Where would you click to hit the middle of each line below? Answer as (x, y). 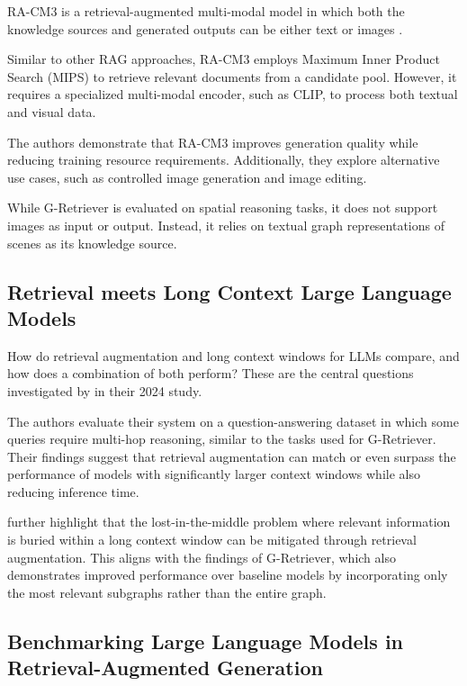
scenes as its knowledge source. (92, 243)
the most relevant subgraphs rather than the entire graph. (167, 592)
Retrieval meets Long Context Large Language (229, 291)
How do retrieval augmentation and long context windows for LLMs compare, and (233, 355)
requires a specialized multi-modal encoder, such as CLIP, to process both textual (233, 94)
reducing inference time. (73, 491)
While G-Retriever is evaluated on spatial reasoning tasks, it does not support (223, 208)
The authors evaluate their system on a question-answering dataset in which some (233, 421)
